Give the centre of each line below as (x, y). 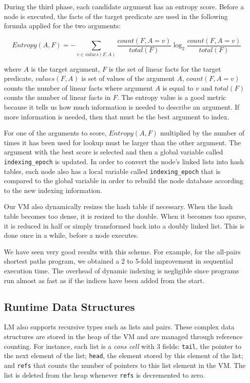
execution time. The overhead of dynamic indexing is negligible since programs (122, 270)
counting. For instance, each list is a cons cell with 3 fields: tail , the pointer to (123, 346)
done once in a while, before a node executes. (71, 235)
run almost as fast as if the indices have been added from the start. (104, 280)
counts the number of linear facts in (57, 97)
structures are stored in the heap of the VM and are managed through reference (123, 336)
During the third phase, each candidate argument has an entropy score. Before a (124, 6)
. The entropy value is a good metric (172, 97)
